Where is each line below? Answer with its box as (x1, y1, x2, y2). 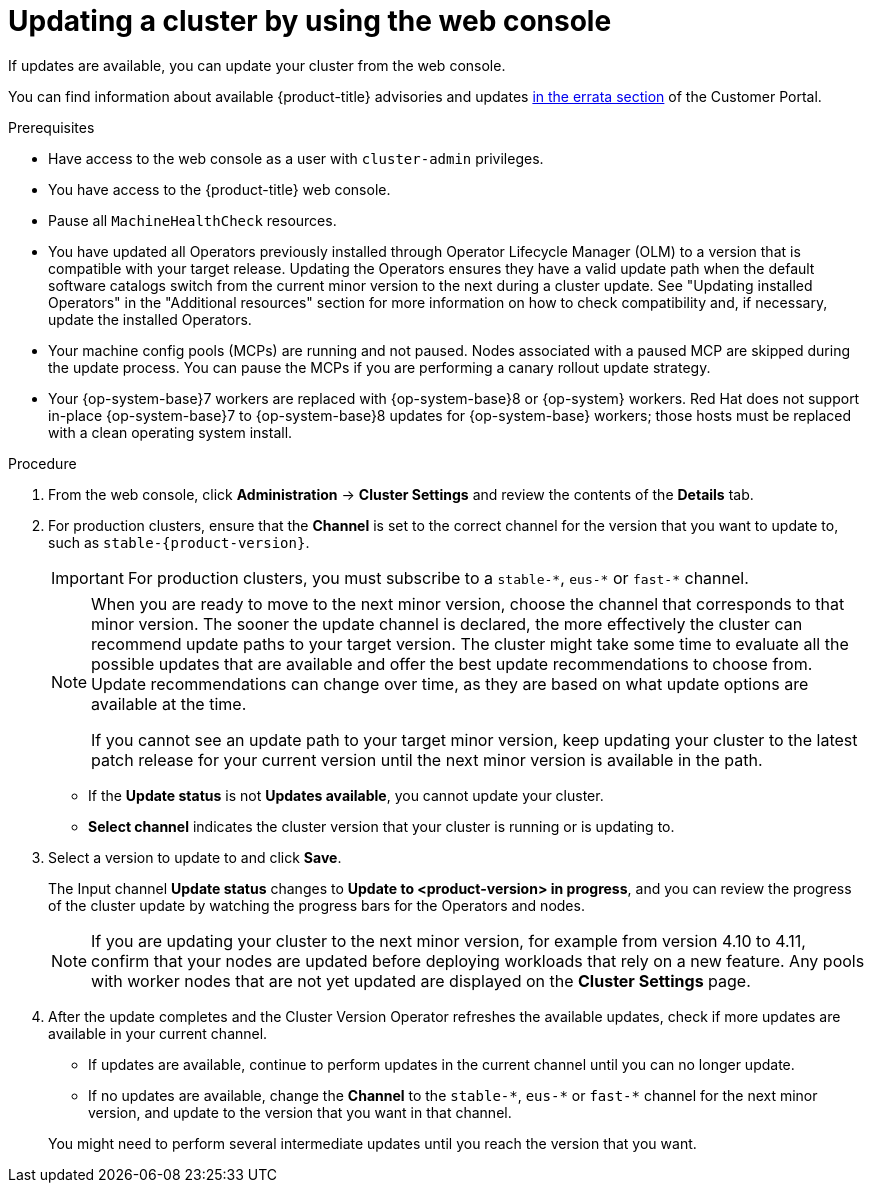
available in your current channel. (48, 1024, 268, 1042)
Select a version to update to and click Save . (48, 848, 342, 866)
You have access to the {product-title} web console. (48, 180, 391, 198)
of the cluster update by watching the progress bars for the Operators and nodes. (48, 896, 585, 914)
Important (51, 567, 124, 588)
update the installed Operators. (48, 310, 252, 328)
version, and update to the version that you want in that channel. (88, 1103, 512, 1121)
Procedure (8, 454, 77, 472)
